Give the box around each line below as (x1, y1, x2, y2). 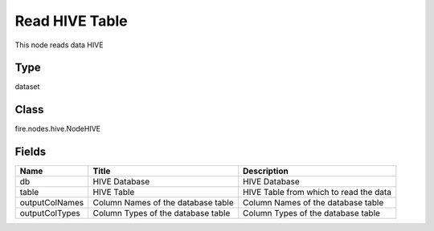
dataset (14, 82, 40, 91)
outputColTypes (19, 208, 80, 219)
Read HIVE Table (14, 12, 128, 30)
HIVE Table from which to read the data (242, 187, 392, 198)
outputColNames (19, 197, 84, 209)
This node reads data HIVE (14, 40, 104, 50)
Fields (14, 145, 47, 159)
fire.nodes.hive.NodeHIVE (14, 124, 101, 134)
